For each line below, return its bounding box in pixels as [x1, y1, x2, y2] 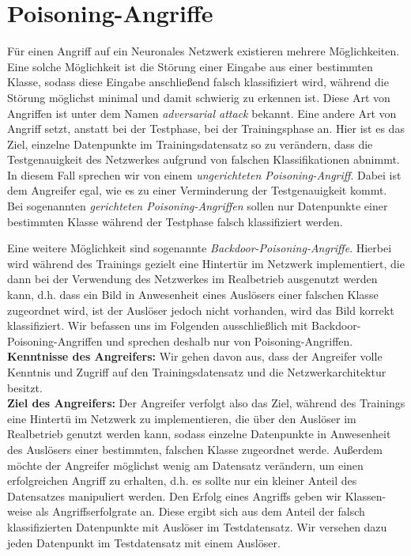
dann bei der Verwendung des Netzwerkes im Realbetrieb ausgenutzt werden [7, 270, 378, 287]
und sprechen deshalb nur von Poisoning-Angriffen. [106, 332, 353, 349]
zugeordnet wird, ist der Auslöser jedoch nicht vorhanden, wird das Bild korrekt [7, 301, 394, 318]
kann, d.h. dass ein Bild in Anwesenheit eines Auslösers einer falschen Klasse [7, 286, 379, 303]
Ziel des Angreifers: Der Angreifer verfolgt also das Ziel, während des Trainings [7, 395, 405, 411]
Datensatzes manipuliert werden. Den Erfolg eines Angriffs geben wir [7, 487, 342, 504]
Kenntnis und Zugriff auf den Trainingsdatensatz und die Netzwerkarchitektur [7, 364, 386, 380]
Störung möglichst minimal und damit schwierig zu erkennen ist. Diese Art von [7, 89, 390, 105]
